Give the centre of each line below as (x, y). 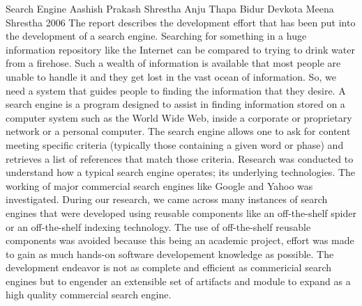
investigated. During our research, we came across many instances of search (167, 199)
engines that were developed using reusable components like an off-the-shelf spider (181, 212)
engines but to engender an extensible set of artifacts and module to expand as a (178, 281)
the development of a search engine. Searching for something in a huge (156, 36)
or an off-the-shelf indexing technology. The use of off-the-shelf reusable (158, 226)
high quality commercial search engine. (89, 295)
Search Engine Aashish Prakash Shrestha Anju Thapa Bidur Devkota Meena (170, 8)
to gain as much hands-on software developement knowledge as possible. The (170, 253)
